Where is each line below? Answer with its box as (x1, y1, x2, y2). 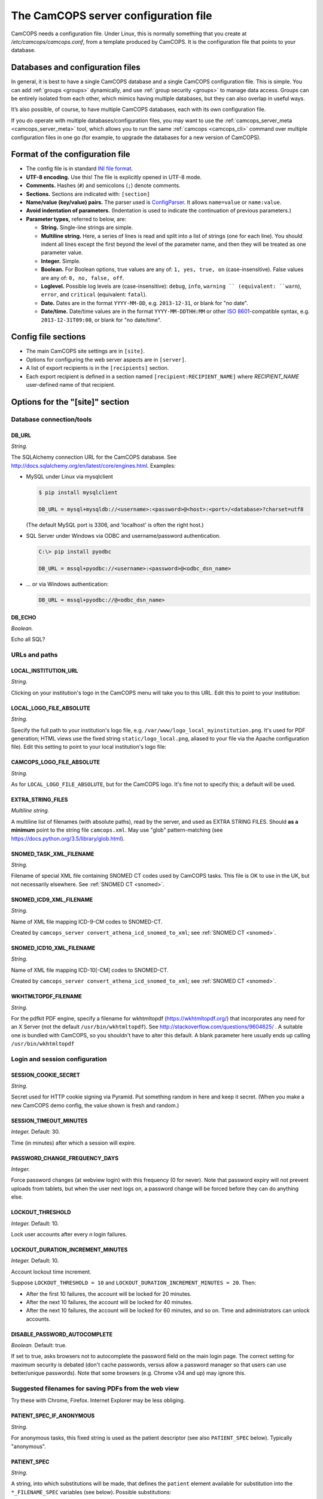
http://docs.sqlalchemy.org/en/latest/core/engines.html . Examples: (11, 462, 176, 469)
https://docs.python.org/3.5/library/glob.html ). (11, 835, 125, 842)
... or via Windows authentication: (26, 580, 109, 588)
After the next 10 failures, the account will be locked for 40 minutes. (26, 1298, 193, 1305)
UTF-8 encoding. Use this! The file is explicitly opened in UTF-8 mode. (26, 173, 202, 180)
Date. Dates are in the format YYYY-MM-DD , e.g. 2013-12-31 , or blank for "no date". (41, 299, 248, 306)
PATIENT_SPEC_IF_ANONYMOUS (11, 1412, 95, 1419)
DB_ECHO (11, 613, 36, 621)
